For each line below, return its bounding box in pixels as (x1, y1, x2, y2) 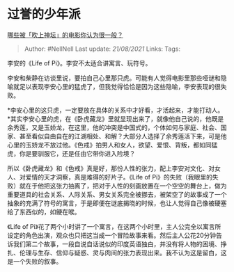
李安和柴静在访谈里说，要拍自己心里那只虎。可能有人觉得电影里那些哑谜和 (7, 74, 221, 82)
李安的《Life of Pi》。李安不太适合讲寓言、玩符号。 (7, 58, 152, 67)
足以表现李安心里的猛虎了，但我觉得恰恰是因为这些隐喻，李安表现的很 (19, 82, 221, 90)
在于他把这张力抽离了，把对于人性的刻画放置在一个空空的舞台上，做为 (25, 182, 227, 190)
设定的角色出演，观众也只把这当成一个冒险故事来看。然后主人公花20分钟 (7, 231, 217, 239)
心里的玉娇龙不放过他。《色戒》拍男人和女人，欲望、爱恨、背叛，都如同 (7, 141, 212, 149)
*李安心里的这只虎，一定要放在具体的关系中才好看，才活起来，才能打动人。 (7, 106, 224, 114)
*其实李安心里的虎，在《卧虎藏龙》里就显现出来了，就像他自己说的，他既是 (7, 114, 224, 122)
